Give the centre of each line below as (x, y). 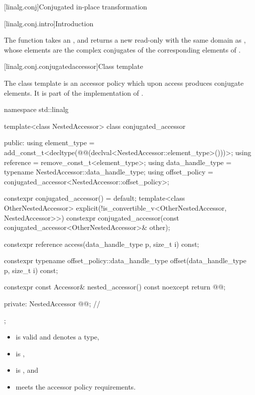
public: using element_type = (49, 142)
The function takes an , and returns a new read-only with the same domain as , (125, 40)
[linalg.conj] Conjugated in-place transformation (76, 6)
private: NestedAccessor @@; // (52, 304)
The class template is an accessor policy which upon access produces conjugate (124, 83)
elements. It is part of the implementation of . (74, 92)
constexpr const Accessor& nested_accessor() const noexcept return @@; (115, 287)
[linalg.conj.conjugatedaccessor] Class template (74, 66)
